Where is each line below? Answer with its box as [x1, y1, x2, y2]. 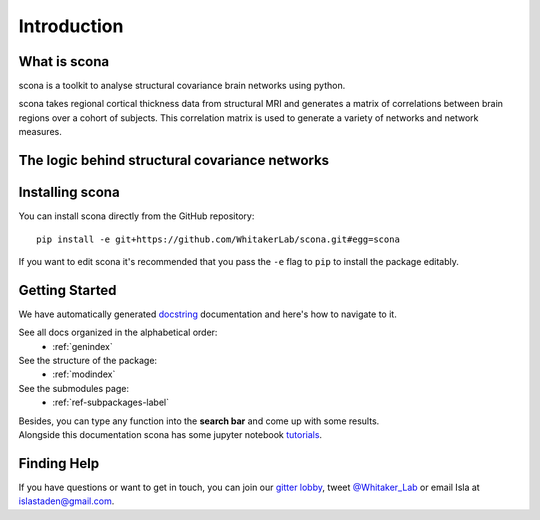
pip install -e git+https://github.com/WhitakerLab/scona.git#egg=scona [36, 233, 400, 245]
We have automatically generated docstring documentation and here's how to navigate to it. [18, 308, 397, 320]
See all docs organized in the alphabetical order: [18, 326, 218, 339]
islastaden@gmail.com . [18, 495, 115, 507]
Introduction [18, 15, 124, 37]
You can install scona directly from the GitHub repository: [18, 210, 255, 222]
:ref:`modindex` [52, 368, 116, 380]
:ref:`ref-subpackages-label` [52, 396, 170, 409]
